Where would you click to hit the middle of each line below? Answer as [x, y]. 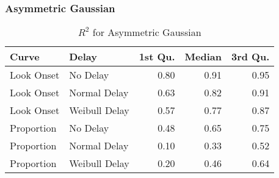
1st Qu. [157, 57]
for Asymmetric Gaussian [147, 32]
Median [203, 57]
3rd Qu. [250, 57]
